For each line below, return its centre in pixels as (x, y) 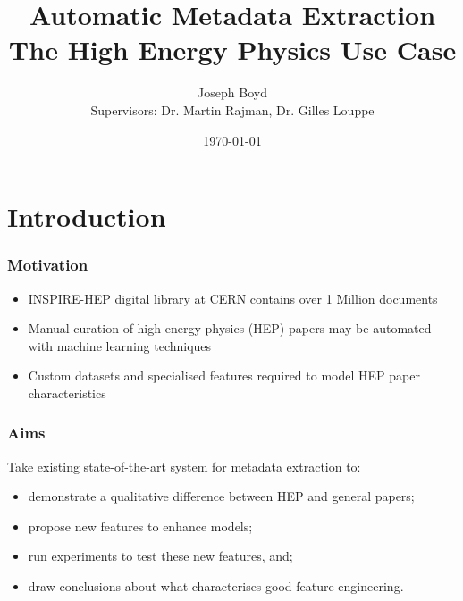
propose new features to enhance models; (140, 526)
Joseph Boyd (232, 92)
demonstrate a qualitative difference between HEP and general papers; (221, 496)
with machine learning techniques (120, 345)
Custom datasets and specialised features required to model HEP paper (224, 376)
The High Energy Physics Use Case (232, 50)
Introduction (87, 217)
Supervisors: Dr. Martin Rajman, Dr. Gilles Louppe (232, 109)
